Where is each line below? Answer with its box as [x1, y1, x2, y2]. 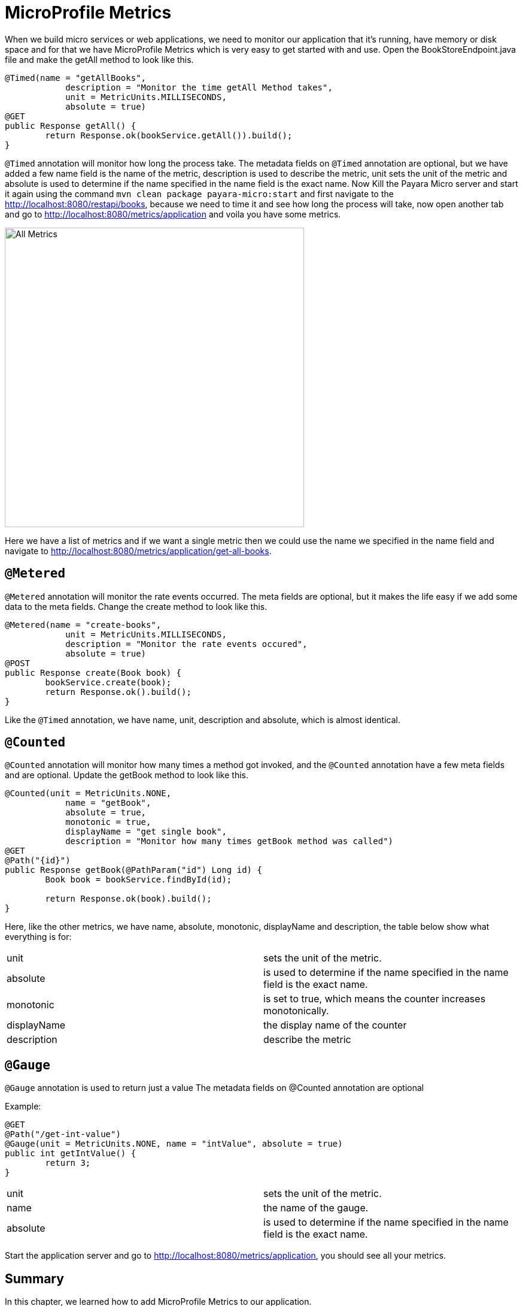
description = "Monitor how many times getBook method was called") [65, 836, 394, 847]
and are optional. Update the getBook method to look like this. [5, 770, 248, 781]
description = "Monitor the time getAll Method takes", [65, 82, 333, 92]
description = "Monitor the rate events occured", [65, 639, 308, 649]
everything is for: [5, 932, 72, 942]
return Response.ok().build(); [45, 687, 191, 697]
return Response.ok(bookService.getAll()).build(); [45, 130, 293, 140]
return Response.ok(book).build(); [45, 894, 212, 904]
